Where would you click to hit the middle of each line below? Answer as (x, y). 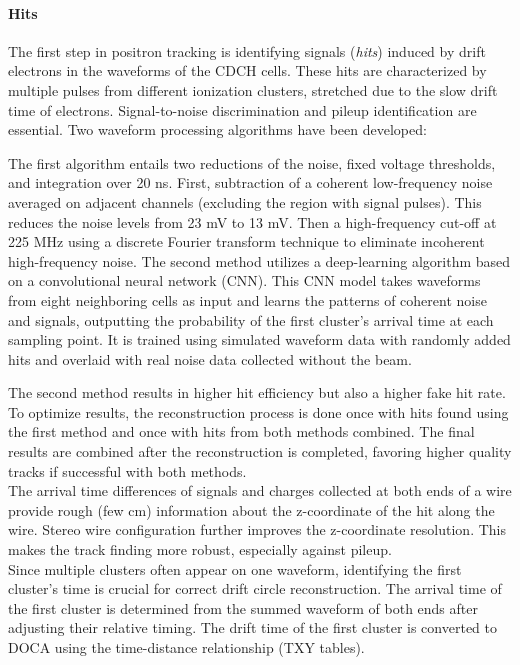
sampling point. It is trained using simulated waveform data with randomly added (259, 339)
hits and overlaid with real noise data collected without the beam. (210, 358)
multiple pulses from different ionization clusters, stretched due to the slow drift (253, 89)
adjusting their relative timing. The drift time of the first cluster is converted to (252, 627)
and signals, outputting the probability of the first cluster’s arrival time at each (251, 319)
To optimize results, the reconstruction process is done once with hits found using (258, 411)
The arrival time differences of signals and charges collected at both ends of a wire (260, 490)
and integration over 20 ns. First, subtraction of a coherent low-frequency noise (250, 182)
